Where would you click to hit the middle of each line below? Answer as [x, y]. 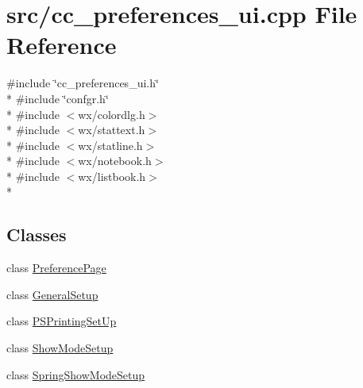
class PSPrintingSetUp [62, 321]
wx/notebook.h [115, 161]
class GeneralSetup [52, 294]
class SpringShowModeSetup [76, 374]
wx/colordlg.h [112, 114]
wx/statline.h [110, 145]
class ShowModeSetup [60, 348]
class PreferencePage [56, 268]
